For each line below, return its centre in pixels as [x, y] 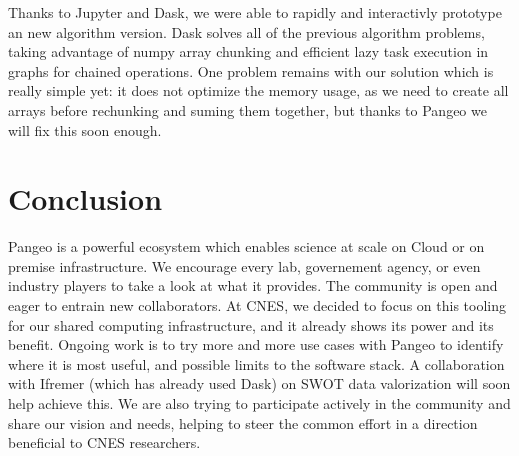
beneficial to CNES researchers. [104, 442]
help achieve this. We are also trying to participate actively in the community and [259, 403]
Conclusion [85, 198]
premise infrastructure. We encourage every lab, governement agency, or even [244, 265]
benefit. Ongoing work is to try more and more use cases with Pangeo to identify [256, 344]
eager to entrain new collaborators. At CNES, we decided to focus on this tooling [257, 305]
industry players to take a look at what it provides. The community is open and [253, 285]
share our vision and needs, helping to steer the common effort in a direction [243, 422]
